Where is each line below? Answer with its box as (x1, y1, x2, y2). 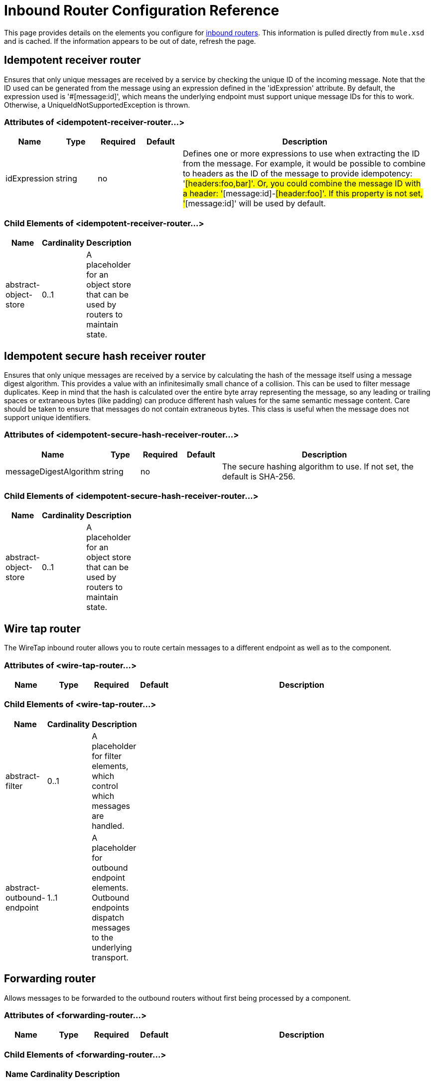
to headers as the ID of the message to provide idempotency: (182, 168, 413, 179)
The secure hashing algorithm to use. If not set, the (222, 461, 414, 471)
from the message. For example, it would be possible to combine (182, 158, 426, 169)
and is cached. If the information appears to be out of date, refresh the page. (4, 36, 256, 45)
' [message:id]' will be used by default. (182, 198, 326, 209)
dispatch (92, 912, 124, 923)
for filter (92, 751, 122, 761)
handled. (92, 820, 125, 831)
